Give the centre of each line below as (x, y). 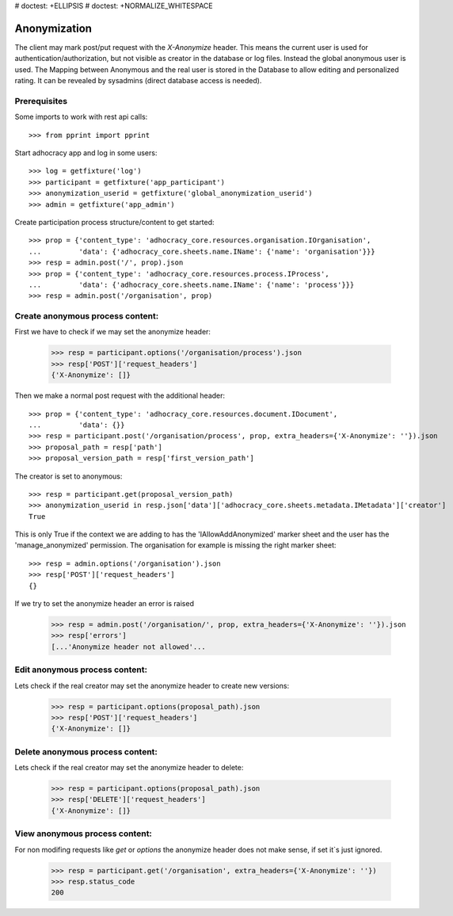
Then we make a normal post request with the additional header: (120, 395)
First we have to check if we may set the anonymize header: (113, 332)
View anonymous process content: (83, 834)
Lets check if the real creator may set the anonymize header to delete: (129, 768)
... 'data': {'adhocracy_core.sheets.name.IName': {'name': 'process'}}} (192, 284)
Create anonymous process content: (87, 316)
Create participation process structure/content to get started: (114, 222)
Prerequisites (41, 101)
